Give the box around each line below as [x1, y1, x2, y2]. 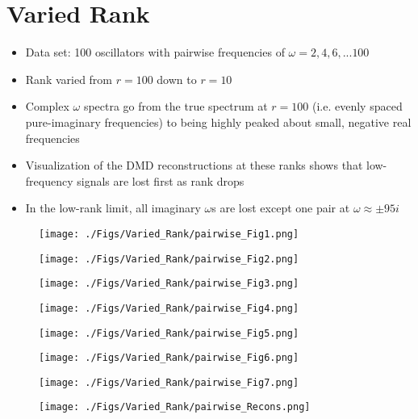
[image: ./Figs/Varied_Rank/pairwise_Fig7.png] [39, 376, 299, 388]
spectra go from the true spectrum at [83, 98, 268, 115]
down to [157, 70, 197, 87]
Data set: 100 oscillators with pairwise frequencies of [25, 44, 285, 61]
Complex [25, 98, 69, 115]
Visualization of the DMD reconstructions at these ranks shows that [25, 157, 363, 174]
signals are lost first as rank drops [77, 172, 245, 189]
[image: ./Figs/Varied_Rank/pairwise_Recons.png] [39, 401, 311, 413]
